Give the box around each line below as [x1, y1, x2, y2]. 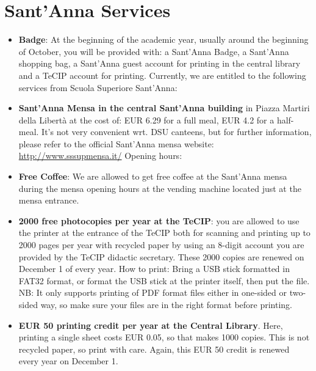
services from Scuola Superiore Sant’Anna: [18, 81, 178, 94]
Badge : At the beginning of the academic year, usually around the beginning [18, 33, 309, 46]
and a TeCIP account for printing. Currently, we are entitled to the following [18, 68, 306, 81]
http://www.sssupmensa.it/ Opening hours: [18, 149, 182, 162]
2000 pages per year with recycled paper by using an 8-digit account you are [18, 238, 304, 251]
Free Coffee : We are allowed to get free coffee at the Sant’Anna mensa [18, 170, 287, 183]
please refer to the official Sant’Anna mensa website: [18, 137, 214, 150]
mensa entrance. [18, 194, 79, 207]
